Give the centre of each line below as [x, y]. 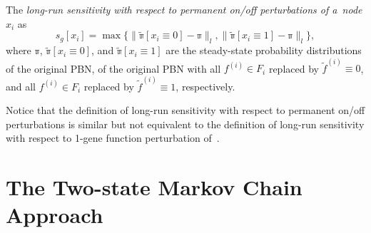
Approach [55, 215]
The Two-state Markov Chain [154, 187]
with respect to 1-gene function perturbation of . [113, 138]
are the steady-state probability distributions [264, 50]
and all [21, 86]
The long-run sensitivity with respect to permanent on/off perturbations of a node [184, 9]
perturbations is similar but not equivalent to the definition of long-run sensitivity [185, 124]
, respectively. [205, 86]
